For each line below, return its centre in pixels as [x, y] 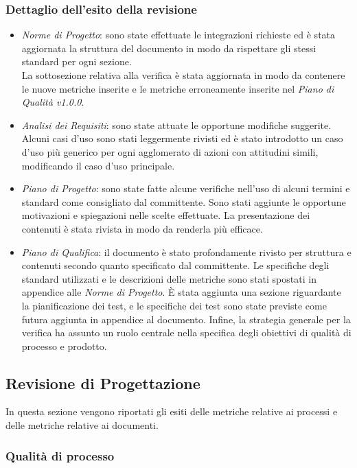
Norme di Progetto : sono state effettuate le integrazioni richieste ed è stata [178, 35]
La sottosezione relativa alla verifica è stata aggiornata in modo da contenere [183, 75]
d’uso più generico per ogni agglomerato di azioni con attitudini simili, [170, 151]
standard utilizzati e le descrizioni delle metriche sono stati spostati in [169, 278]
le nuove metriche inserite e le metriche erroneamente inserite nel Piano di [178, 88]
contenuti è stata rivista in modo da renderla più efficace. [142, 228]
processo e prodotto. [64, 346]
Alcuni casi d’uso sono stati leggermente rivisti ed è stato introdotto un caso [182, 138]
